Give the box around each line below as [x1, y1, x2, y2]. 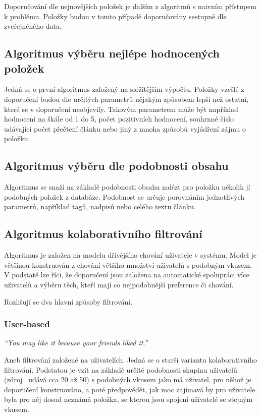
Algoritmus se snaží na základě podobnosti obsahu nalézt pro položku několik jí [4, 182, 250, 192]
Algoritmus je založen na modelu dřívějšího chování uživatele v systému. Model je [4, 250, 257, 260]
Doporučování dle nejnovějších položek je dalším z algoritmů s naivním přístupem [4, 1, 256, 11]
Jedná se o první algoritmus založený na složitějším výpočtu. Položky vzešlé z [4, 84, 244, 94]
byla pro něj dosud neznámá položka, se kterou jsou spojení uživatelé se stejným [4, 394, 253, 404]
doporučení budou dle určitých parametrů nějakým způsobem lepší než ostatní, [4, 93, 249, 104]
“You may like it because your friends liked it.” [4, 337, 148, 348]
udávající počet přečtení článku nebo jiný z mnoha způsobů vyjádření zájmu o [4, 123, 246, 134]
